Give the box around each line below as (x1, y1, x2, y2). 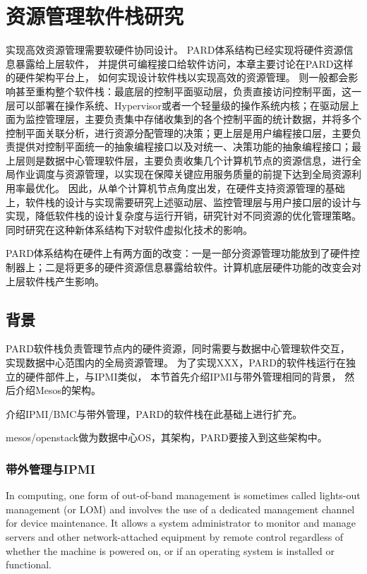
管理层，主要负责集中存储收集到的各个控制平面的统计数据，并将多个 (44, 112, 361, 126)
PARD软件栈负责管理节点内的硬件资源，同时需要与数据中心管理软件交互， (6, 341, 350, 356)
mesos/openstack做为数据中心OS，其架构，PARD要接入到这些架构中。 (6, 430, 327, 445)
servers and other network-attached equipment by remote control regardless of (6, 529, 344, 544)
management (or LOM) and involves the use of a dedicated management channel (6, 501, 355, 516)
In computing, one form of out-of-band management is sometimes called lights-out (6, 488, 361, 503)
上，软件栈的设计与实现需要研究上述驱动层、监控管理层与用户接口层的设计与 (6, 194, 361, 209)
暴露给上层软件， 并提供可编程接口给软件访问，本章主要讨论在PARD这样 (15, 56, 354, 71)
